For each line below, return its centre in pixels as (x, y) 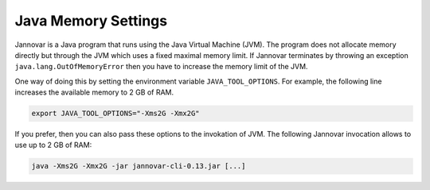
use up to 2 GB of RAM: (53, 145)
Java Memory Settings (91, 21)
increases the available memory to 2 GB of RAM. (94, 92)
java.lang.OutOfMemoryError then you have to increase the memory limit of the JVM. (161, 67)
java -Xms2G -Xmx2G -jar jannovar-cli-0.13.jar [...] (139, 166)
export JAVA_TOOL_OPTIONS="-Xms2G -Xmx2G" (115, 114)
